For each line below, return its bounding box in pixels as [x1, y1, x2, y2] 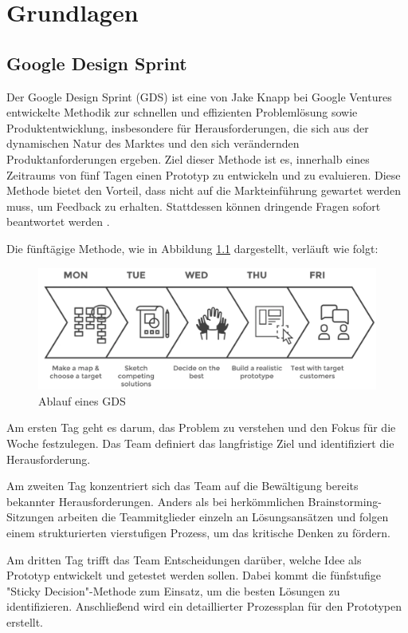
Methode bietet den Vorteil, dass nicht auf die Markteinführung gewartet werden [6, 182, 402, 199]
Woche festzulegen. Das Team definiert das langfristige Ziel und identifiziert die [6, 435, 394, 452]
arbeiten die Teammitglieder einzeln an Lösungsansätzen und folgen [57, 508, 389, 525]
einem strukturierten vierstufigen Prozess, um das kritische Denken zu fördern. [6, 524, 390, 541]
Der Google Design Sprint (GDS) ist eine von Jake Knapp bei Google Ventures [6, 88, 392, 105]
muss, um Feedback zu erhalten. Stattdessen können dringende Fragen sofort [6, 197, 381, 214]
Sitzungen [6, 508, 54, 525]
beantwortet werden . [6, 213, 110, 230]
